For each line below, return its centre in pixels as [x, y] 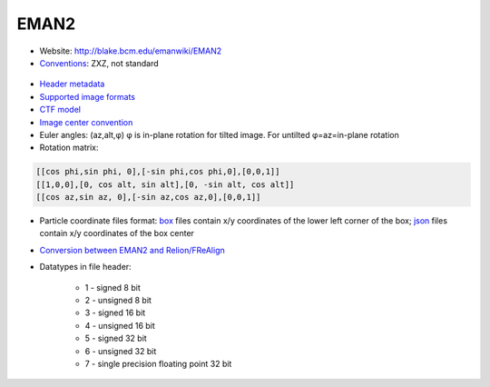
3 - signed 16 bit [115, 313]
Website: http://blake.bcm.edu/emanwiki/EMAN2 [131, 51]
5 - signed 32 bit [116, 338]
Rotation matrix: [69, 148]
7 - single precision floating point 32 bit [158, 363]
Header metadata [72, 84]
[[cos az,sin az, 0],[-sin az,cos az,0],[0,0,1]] [148, 197]
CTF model [60, 110]
